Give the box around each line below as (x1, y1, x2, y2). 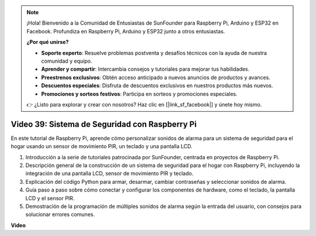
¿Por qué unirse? (26, 39, 69, 46)
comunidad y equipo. (41, 57, 92, 64)
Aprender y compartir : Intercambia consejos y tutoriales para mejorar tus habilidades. (41, 66, 250, 73)
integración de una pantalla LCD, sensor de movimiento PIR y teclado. (25, 170, 194, 177)
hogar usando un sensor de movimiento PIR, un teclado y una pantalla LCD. (11, 143, 193, 150)
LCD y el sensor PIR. (25, 194, 75, 201)
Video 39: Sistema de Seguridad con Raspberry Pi (11, 119, 197, 129)
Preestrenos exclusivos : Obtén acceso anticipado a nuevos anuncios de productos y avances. (41, 74, 270, 81)
